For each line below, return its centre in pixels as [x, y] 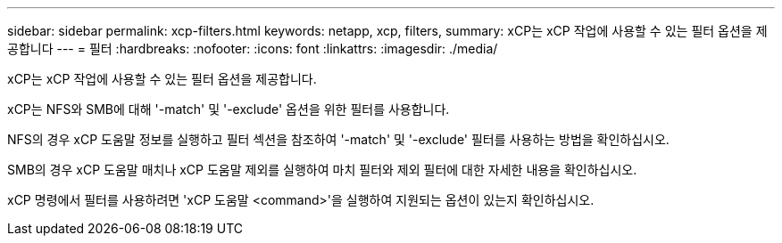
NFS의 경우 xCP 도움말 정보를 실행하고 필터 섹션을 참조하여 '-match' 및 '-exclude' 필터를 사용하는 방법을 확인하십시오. [338, 139]
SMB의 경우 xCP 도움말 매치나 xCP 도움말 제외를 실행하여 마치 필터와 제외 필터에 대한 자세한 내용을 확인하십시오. [322, 170]
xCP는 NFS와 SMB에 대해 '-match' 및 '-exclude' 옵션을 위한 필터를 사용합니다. [229, 109]
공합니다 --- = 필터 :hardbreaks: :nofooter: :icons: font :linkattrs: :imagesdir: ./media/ [253, 49]
